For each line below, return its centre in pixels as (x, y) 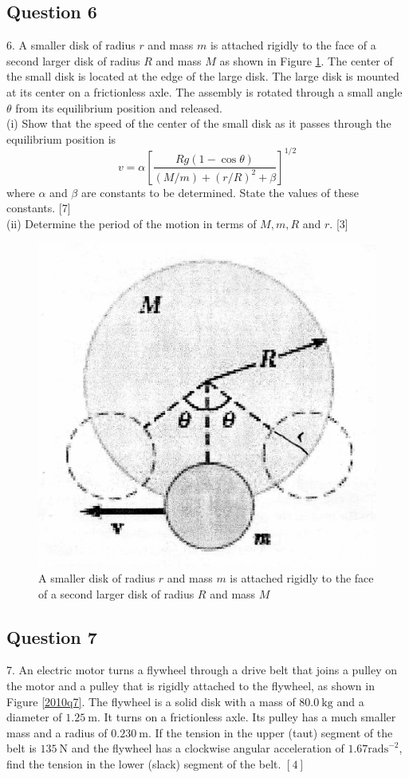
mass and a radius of (57, 732)
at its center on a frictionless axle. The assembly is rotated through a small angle (204, 91)
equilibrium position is (61, 138)
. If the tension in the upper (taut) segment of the (271, 732)
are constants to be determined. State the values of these (220, 192)
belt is (22, 748)
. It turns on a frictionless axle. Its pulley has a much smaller (246, 717)
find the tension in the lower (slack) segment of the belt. (144, 763)
